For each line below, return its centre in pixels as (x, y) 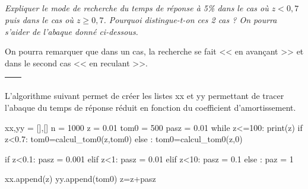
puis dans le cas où (39, 19)
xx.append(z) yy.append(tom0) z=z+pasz (80, 179)
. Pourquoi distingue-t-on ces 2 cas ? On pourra (190, 19)
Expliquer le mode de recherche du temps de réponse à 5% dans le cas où (137, 8)
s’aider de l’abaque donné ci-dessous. (72, 31)
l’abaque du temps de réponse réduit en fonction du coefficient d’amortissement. (150, 107)
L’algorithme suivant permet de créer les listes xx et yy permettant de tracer (145, 96)
